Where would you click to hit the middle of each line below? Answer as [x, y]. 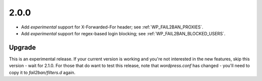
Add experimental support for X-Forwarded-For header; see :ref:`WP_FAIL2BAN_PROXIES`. [112, 27]
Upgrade [23, 47]
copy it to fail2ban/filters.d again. [42, 72]
